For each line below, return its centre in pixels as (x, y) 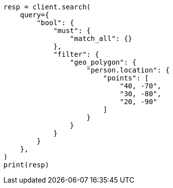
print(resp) (26, 165)
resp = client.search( (47, 7)
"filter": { (76, 54)
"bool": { (55, 23)
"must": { (72, 31)
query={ (35, 15)
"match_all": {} (101, 38)
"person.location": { (128, 70)
